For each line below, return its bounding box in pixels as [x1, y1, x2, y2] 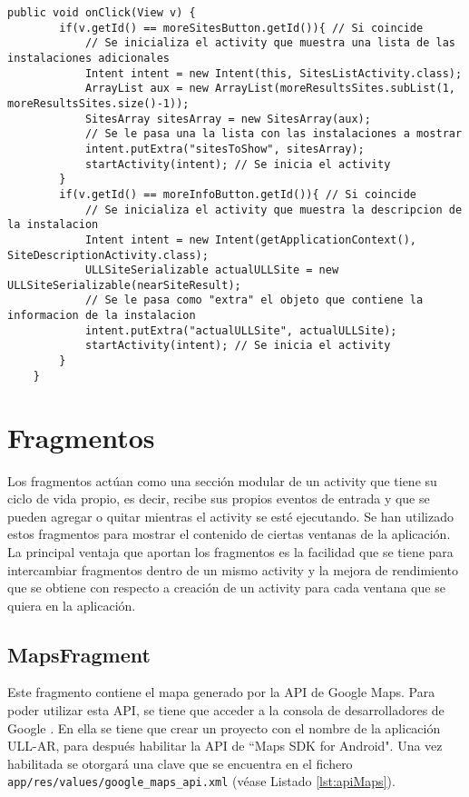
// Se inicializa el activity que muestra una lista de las [84, 36, 455, 50]
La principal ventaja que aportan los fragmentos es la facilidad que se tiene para [7, 542, 454, 561]
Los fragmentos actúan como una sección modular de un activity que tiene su [7, 471, 437, 490]
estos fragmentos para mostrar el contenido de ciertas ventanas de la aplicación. [7, 524, 451, 543]
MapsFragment [7, 640, 151, 668]
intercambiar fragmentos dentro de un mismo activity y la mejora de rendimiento [7, 560, 458, 579]
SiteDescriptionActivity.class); [7, 248, 209, 262]
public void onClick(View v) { [7, 6, 196, 19]
